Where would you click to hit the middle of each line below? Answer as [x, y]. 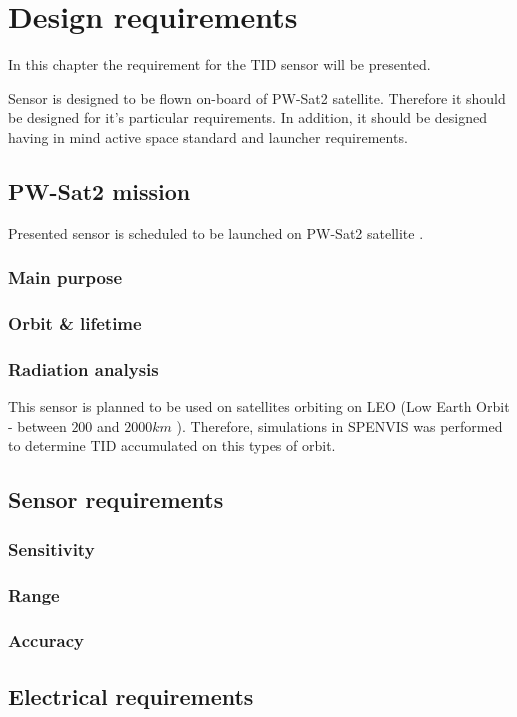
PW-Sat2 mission [99, 190]
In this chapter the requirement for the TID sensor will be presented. [219, 64]
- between [37, 425]
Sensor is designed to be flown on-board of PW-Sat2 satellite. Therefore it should [257, 97]
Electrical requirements [131, 695]
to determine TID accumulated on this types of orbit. [172, 445]
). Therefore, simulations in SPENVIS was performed [339, 425]
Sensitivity [51, 548]
